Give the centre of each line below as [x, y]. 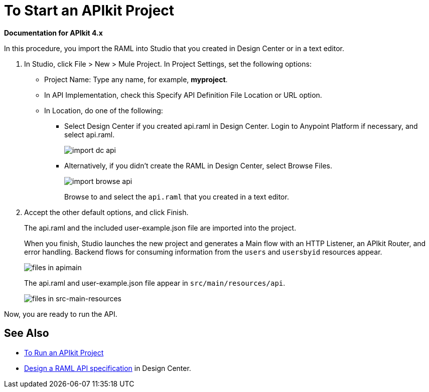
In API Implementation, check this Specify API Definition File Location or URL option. [183, 95]
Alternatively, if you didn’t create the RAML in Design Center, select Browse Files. [198, 165]
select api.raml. [90, 134]
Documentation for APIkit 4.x [53, 33]
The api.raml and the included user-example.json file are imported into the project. [160, 228]
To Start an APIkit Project [89, 11]
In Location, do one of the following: [104, 110]
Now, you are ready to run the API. [61, 314]
